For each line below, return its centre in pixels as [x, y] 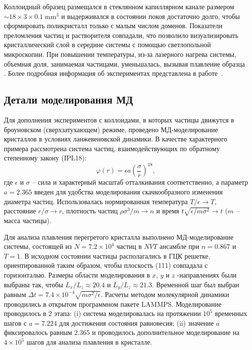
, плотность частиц [90, 211]
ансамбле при [180, 246]
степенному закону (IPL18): [45, 158]
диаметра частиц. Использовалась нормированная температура [96, 201]
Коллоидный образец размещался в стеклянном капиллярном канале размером [119, 6]
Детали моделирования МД [69, 99]
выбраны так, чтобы [34, 284]
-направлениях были [207, 274]
